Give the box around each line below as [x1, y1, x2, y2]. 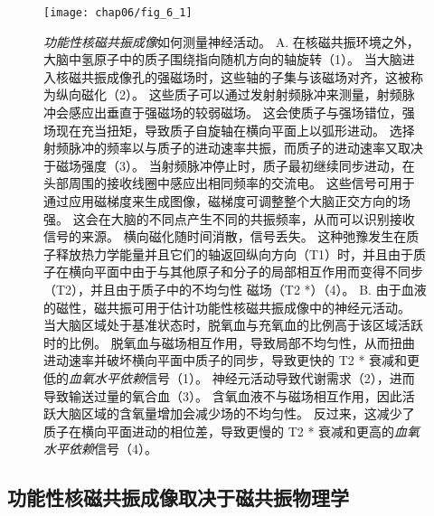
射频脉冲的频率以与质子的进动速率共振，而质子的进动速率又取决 [43, 138, 423, 157]
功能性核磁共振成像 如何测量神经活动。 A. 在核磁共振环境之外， [43, 32, 420, 51]
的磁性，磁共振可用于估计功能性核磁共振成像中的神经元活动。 [43, 297, 410, 316]
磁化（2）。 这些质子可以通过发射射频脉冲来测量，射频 [80, 85, 402, 104]
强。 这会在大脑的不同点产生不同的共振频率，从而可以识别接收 [43, 209, 415, 228]
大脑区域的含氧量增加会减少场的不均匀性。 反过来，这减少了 [55, 404, 415, 423]
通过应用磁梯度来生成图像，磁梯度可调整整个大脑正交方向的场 [43, 192, 410, 210]
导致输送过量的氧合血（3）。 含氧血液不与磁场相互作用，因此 [43, 386, 402, 405]
